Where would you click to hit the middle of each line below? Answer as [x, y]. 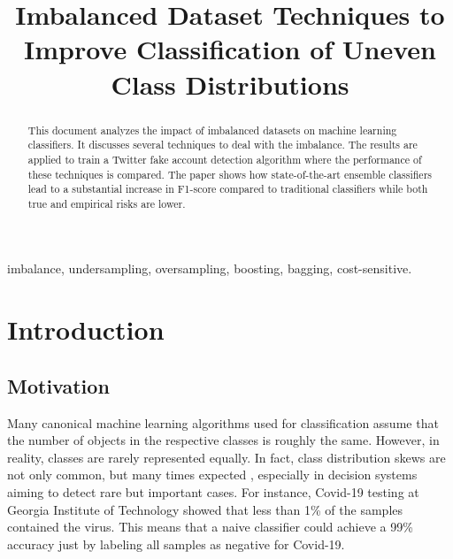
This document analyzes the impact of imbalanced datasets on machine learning [212, 130]
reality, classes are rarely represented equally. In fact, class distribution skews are [226, 457]
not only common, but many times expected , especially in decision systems [212, 475]
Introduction [86, 329]
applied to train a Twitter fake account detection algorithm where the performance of [225, 159]
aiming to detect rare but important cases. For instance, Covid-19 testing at [213, 492]
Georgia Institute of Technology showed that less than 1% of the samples [205, 509]
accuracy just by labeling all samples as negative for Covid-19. [176, 544]
